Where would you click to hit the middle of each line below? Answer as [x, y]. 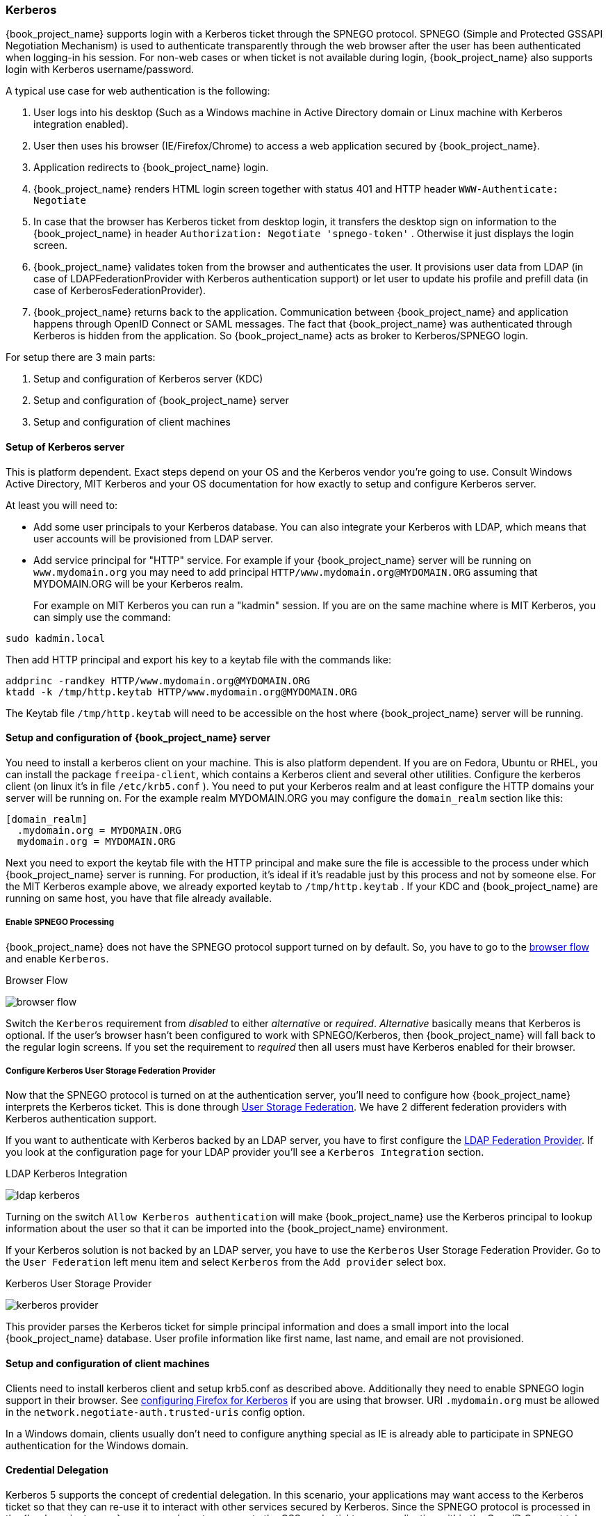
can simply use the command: [102, 617]
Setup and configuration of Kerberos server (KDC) [148, 379]
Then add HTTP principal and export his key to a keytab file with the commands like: [198, 659]
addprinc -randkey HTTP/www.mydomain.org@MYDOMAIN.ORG [158, 680]
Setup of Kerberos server [65, 446]
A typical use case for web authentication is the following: [138, 91]
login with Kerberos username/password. [100, 70]
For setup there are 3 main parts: [81, 357]
